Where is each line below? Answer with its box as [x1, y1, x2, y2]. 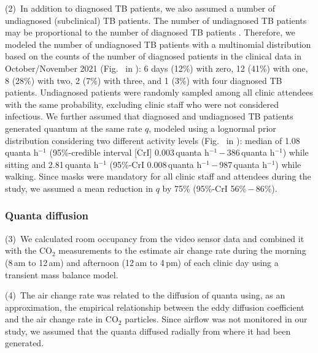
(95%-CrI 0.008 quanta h [109, 158, 202, 170]
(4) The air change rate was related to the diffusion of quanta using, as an [5, 289, 285, 302]
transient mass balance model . [5, 268, 118, 281]
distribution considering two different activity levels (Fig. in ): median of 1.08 [5, 134, 300, 146]
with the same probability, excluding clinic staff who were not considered [5, 97, 279, 110]
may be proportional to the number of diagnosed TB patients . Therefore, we [5, 26, 295, 39]
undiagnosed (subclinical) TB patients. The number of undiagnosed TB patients [5, 13, 307, 26]
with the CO [5, 244, 52, 257]
